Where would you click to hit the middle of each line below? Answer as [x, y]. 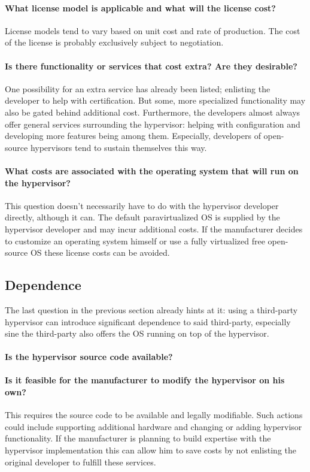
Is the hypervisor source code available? [89, 357]
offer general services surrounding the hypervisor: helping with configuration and [153, 124]
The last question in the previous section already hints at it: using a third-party [151, 309]
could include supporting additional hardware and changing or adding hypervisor [154, 426]
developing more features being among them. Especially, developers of [133, 136]
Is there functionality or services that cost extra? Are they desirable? [151, 66]
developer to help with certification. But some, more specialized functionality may [155, 100]
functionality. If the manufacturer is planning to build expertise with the [138, 438]
